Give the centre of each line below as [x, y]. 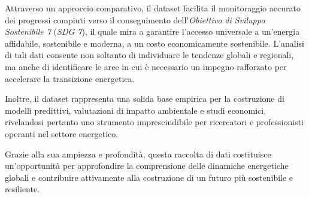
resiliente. [22, 189]
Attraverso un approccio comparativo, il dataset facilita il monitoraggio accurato [153, 8]
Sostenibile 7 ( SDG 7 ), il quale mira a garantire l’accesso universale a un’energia [152, 31]
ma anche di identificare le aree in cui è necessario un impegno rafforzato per [146, 66]
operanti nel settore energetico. [62, 133]
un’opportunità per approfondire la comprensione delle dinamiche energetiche [147, 166]
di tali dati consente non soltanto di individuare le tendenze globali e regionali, [149, 55]
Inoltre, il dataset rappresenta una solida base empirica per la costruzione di [145, 99]
